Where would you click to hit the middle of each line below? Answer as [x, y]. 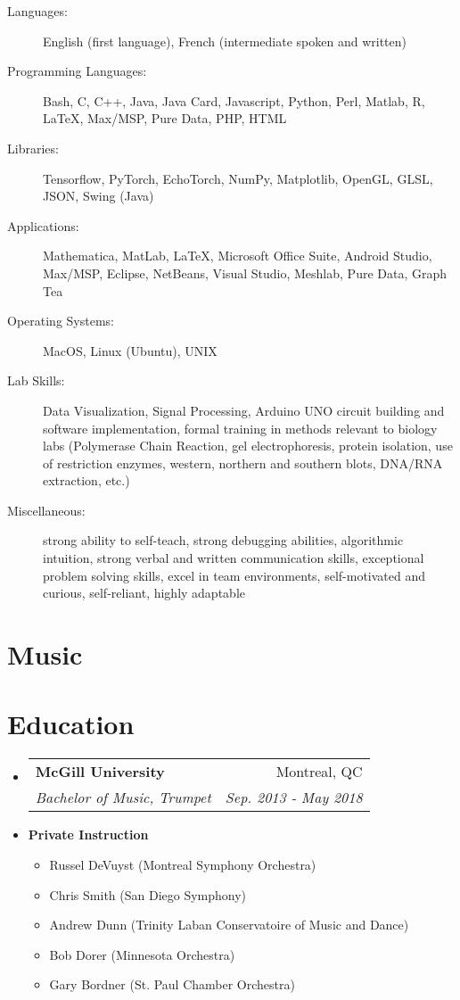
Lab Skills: [36, 380]
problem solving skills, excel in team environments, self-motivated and [234, 575]
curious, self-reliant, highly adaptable [144, 593]
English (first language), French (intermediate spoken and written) [225, 41]
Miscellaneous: [46, 510]
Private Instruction [88, 835]
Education [71, 724]
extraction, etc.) [86, 480]
